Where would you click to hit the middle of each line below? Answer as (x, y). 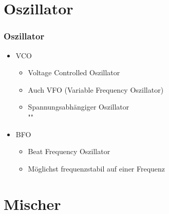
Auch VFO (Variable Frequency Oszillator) (96, 89)
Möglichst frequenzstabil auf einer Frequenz (97, 168)
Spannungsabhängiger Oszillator (79, 107)
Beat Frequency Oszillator (69, 151)
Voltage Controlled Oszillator (74, 72)
